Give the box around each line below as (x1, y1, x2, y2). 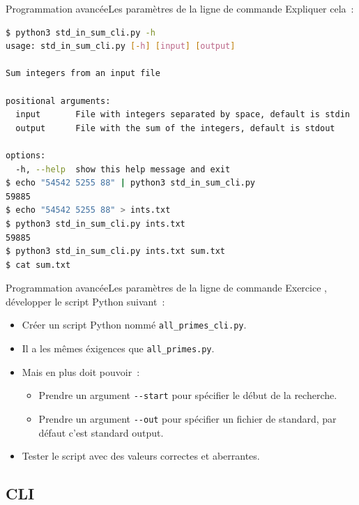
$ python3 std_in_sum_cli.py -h (6, 27, 155, 38)
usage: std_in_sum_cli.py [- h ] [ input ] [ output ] (6, 41, 236, 52)
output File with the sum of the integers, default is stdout (15, 123, 335, 133)
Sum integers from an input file (6, 68, 160, 79)
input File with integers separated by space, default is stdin (15, 110, 350, 120)
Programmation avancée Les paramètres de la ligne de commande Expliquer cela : (6, 1, 354, 15)
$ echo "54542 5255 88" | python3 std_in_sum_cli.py (6, 178, 256, 188)
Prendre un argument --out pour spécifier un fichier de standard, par (38, 412, 337, 426)
